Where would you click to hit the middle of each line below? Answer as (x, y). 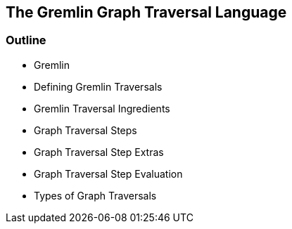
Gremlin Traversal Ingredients (102, 108)
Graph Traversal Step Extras (99, 152)
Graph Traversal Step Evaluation (108, 174)
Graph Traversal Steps (85, 130)
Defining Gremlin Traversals (98, 86)
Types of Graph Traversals (95, 195)
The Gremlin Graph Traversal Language (146, 12)
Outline (26, 40)
